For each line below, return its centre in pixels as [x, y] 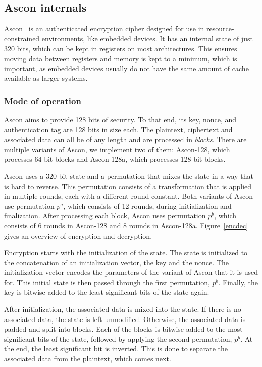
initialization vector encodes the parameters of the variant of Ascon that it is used [131, 272]
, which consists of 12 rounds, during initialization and [147, 205]
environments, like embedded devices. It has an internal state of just [147, 38]
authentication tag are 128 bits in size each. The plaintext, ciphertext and [118, 129]
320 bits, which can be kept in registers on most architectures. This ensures [121, 48]
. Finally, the [238, 282]
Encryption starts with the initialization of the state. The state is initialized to [126, 253]
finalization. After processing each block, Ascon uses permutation [105, 216]
